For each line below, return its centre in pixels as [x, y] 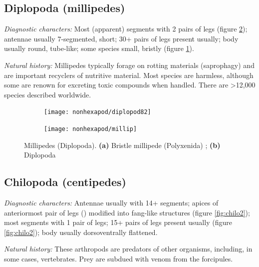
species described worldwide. [48, 94]
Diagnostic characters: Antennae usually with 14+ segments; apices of [111, 203]
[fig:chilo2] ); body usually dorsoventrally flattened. [81, 232]
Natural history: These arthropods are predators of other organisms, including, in [128, 249]
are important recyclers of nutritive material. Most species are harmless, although [129, 75]
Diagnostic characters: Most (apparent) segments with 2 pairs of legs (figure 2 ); [126, 29]
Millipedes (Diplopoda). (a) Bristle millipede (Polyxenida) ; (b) [122, 145]
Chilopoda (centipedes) [65, 182]
